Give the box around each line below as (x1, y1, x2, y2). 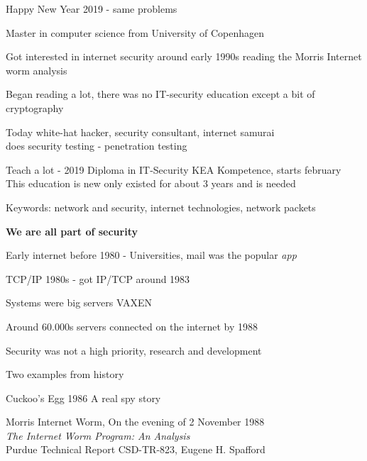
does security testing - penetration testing (6, 138, 187, 153)
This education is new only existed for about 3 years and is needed (6, 176, 296, 191)
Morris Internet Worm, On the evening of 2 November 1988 (6, 414, 265, 429)
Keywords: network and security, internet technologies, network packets (6, 199, 316, 214)
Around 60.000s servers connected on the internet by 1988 (6, 318, 258, 333)
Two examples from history (6, 367, 124, 382)
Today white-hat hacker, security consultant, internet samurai (6, 124, 275, 139)
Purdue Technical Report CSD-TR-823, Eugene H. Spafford (6, 442, 265, 457)
